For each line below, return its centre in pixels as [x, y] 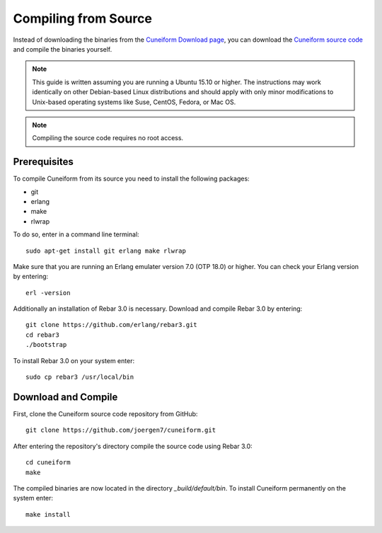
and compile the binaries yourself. [63, 49]
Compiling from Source [82, 18]
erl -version [48, 293]
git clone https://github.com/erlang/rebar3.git [111, 325]
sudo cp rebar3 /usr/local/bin [80, 377]
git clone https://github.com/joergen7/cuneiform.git [121, 430]
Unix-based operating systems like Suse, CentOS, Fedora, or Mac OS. [134, 102]
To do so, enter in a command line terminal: [76, 234]
